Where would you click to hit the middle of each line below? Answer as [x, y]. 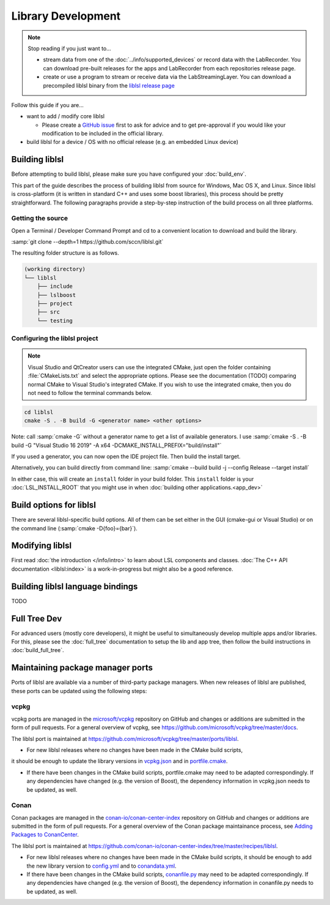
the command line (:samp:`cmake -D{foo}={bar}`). [74, 528]
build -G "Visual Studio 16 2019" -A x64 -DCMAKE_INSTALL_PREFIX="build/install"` [116, 445]
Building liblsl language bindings [75, 586]
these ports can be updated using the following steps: [79, 691]
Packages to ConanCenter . [45, 835]
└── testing [55, 321]
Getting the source [40, 219]
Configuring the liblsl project [55, 339]
